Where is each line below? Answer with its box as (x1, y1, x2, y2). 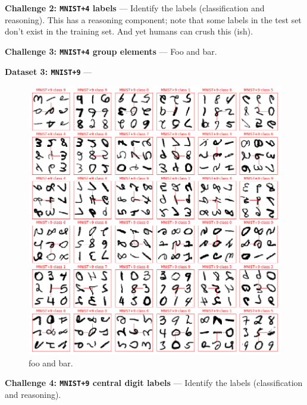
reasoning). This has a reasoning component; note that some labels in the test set (5, 13, 302, 26)
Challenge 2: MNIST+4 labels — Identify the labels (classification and (5, 2, 265, 14)
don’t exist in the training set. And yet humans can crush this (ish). (5, 25, 253, 37)
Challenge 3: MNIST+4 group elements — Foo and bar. (5, 45, 217, 57)
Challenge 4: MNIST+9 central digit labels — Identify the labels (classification (5, 376, 303, 389)
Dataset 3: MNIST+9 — (5, 65, 92, 77)
